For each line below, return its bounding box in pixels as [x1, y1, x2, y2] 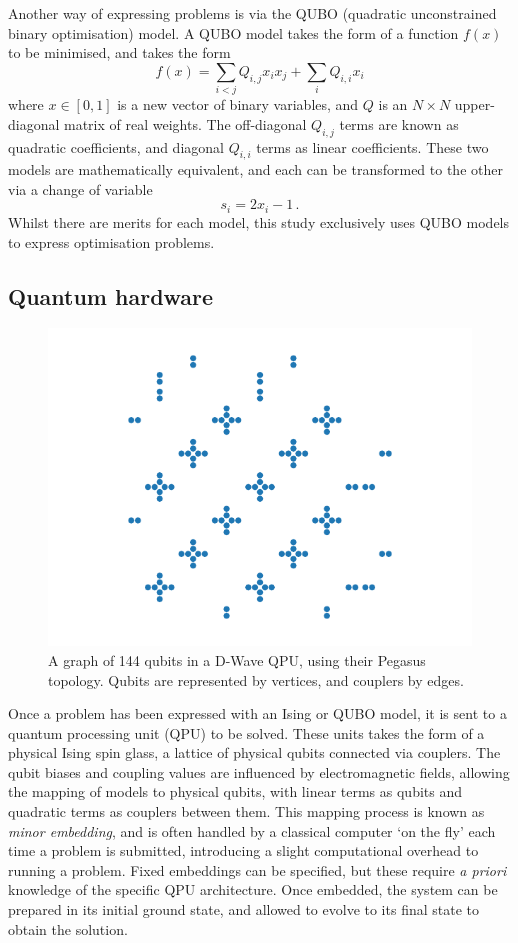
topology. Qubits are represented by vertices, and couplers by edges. [48, 669, 464, 690]
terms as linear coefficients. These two [256, 136, 489, 157]
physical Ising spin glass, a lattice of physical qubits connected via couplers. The [8, 742, 501, 763]
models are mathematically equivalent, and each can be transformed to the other [8, 159, 503, 180]
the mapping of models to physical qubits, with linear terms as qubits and [8, 781, 463, 802]
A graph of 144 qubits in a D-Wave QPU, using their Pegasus [48, 649, 426, 670]
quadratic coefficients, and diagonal [8, 136, 224, 157]
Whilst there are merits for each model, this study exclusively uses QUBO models [8, 211, 510, 232]
